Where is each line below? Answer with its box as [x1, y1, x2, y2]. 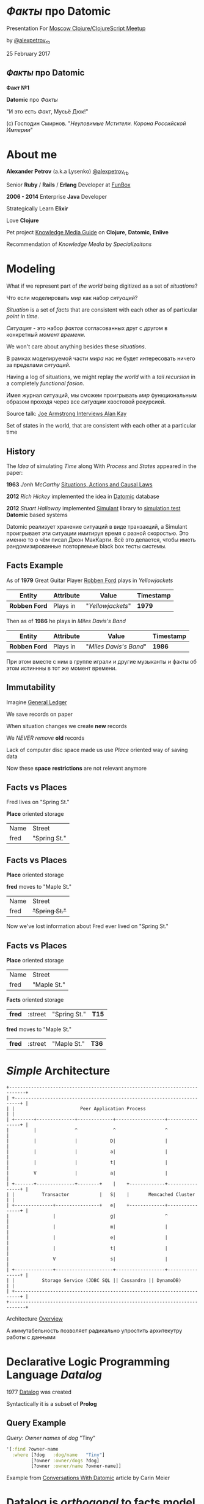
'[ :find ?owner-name [6, 1446, 59, 1452]
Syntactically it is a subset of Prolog [6, 1400, 97, 1407]
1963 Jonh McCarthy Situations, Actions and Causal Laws [6, 481, 153, 488]
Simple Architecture [6, 1064, 111, 1078]
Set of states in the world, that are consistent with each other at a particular [6, 422, 197, 429]
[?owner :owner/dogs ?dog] [31, 1457, 100, 1464]
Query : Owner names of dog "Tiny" [6, 1434, 96, 1441]
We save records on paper [6, 710, 73, 718]
